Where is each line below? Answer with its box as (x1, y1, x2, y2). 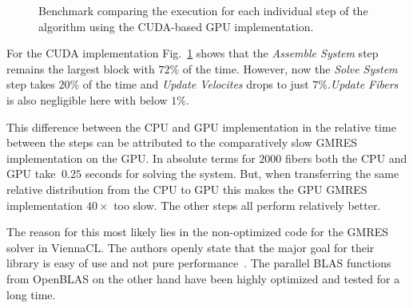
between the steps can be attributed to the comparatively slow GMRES (6, 134, 358, 151)
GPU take (6, 165, 56, 182)
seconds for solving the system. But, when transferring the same (85, 165, 399, 182)
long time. (6, 286, 56, 302)
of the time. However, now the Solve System (182, 60, 398, 77)
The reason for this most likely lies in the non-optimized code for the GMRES (6, 223, 389, 240)
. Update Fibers (327, 76, 399, 93)
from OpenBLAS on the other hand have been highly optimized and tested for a (6, 270, 400, 286)
